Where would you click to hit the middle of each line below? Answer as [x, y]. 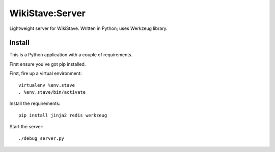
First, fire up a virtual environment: [46, 73]
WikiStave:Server [48, 13]
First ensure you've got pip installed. [48, 64]
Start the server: [26, 127]
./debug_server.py [42, 138]
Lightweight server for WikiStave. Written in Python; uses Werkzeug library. [88, 28]
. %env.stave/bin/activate [52, 92]
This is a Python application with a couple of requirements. [71, 55]
